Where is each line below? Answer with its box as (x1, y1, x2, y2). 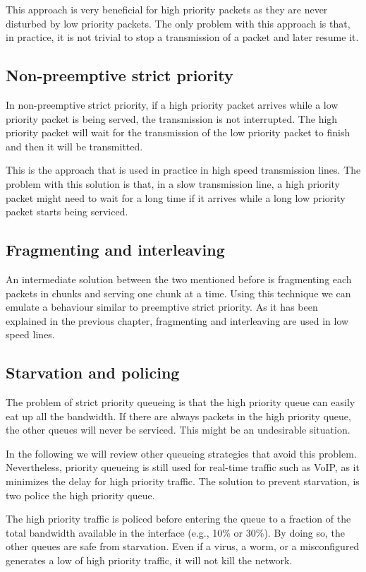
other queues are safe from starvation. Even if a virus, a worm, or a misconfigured (6, 539, 360, 554)
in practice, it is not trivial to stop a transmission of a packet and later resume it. (6, 30, 359, 44)
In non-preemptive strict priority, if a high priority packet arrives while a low (6, 97, 338, 112)
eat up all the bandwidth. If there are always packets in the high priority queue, (6, 408, 351, 423)
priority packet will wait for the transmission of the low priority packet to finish (6, 125, 350, 140)
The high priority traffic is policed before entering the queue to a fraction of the (6, 511, 351, 526)
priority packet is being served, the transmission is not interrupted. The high (6, 111, 338, 126)
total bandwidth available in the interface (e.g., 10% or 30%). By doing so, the (6, 525, 346, 540)
